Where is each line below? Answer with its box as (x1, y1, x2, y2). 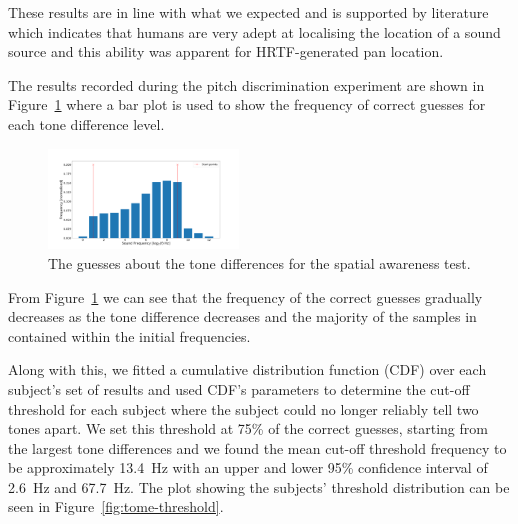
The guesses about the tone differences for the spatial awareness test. (48, 252, 471, 273)
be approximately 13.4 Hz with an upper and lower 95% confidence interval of (8, 457, 488, 478)
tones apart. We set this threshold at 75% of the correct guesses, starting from (8, 418, 488, 439)
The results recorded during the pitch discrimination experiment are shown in (8, 74, 485, 95)
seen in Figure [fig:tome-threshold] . (8, 496, 224, 517)
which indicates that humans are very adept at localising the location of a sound (8, 21, 501, 42)
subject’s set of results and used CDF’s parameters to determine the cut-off (8, 378, 470, 399)
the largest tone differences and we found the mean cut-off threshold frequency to (8, 437, 507, 458)
